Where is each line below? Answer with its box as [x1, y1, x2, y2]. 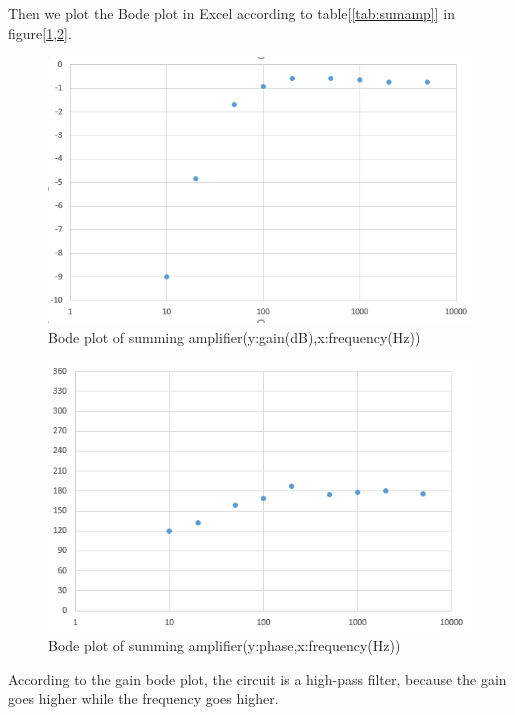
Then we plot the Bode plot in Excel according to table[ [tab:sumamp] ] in [8, 3, 455, 23]
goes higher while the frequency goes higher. [8, 688, 279, 709]
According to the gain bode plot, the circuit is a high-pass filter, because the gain [8, 668, 507, 689]
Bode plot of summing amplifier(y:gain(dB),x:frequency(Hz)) [48, 326, 421, 347]
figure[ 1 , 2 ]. [8, 22, 72, 43]
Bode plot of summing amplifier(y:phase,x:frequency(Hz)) [48, 635, 401, 656]
